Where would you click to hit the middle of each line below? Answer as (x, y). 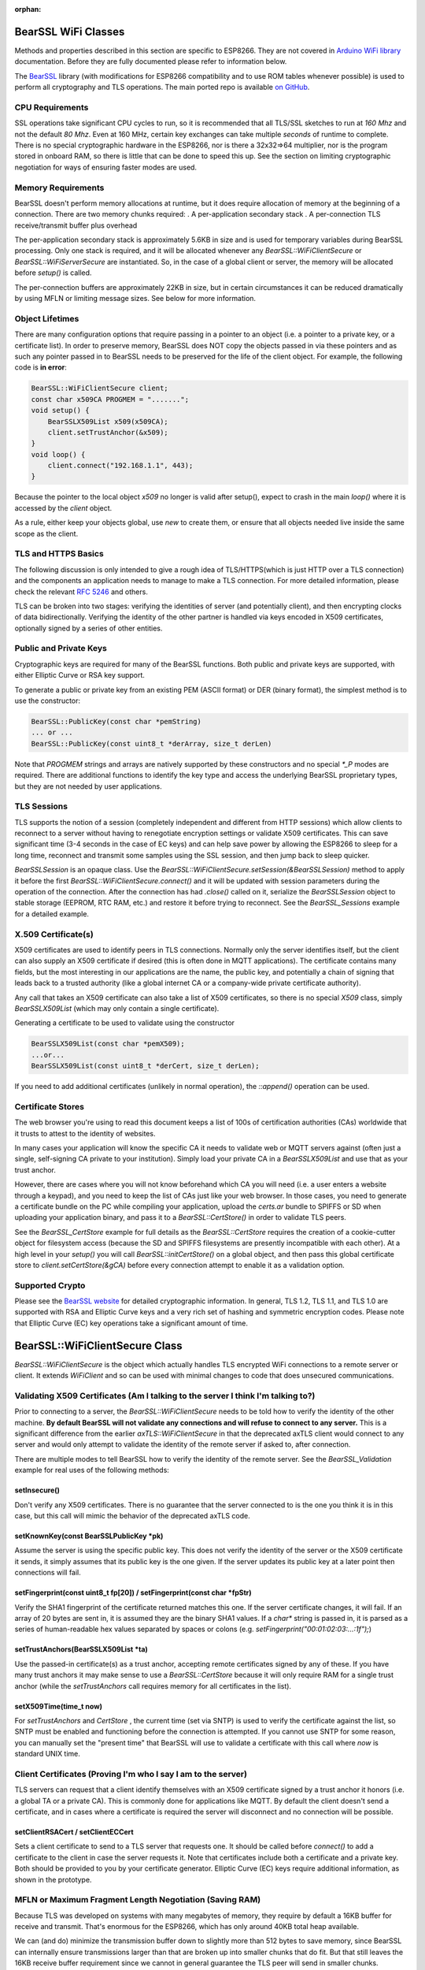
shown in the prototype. (53, 1879)
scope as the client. (46, 533)
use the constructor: (48, 701)
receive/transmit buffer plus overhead (76, 225)
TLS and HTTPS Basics (59, 554)
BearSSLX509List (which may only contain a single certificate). (117, 1008)
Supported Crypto (50, 1285)
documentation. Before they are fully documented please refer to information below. (151, 61)
